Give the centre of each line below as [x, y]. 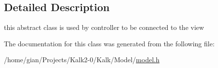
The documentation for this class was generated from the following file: [109, 43]
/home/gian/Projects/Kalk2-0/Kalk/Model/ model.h [82, 60]
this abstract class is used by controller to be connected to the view [104, 27]
